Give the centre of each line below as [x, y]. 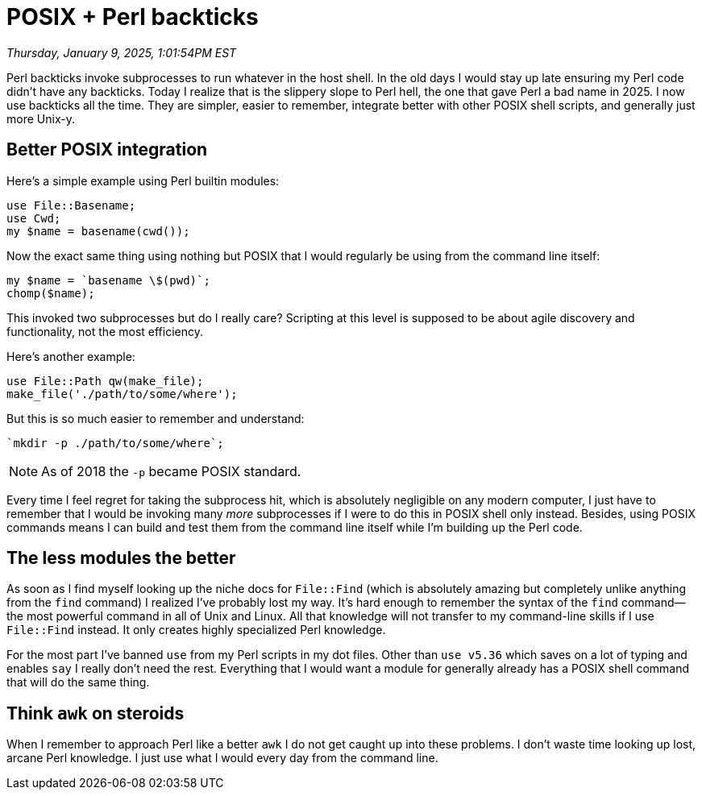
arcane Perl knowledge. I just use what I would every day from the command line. [222, 758]
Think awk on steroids [96, 713]
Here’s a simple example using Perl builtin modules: [143, 180]
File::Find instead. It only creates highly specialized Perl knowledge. [196, 630]
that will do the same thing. [78, 682]
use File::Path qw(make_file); [105, 381]
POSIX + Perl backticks [133, 17]
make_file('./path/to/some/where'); [122, 394]
